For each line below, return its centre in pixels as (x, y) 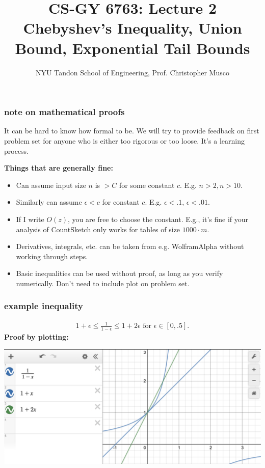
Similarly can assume (49, 202)
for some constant (147, 185)
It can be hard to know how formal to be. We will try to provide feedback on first (132, 131)
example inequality (44, 306)
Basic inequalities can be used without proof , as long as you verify (120, 273)
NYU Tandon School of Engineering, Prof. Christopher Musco (132, 72)
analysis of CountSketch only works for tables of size (98, 229)
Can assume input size (51, 185)
